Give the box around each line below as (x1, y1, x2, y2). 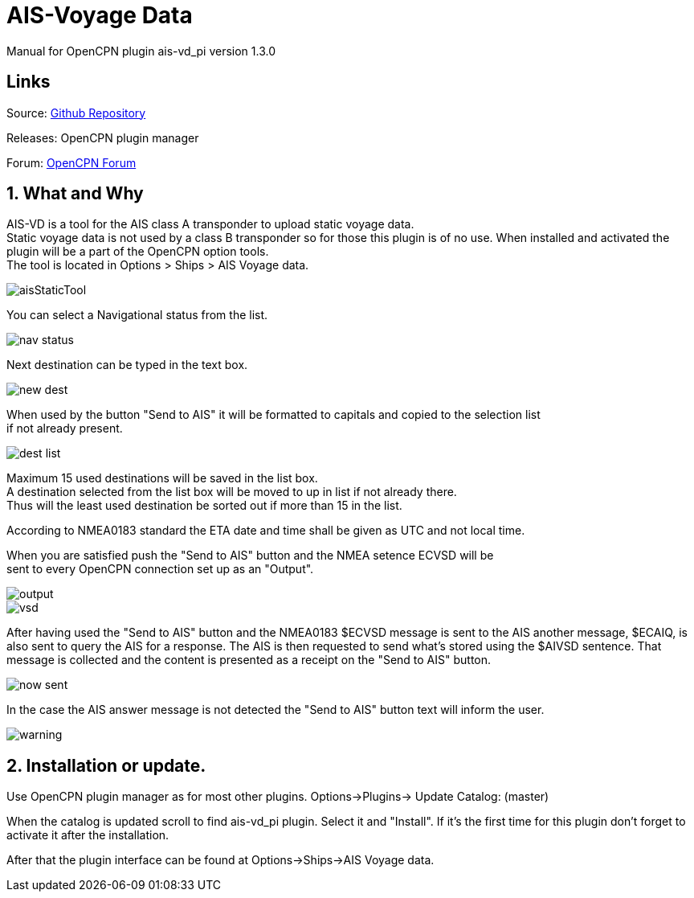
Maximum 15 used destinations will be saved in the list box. (6, 471, 318, 486)
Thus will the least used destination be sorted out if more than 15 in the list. (6, 498, 402, 513)
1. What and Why (6, 183, 144, 204)
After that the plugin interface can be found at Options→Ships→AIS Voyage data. (6, 853, 435, 867)
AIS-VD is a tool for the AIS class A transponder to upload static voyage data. (6, 217, 414, 232)
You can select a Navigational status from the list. (6, 308, 268, 322)
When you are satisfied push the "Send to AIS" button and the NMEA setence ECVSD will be (6, 548, 494, 563)
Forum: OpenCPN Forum (6, 155, 137, 170)
